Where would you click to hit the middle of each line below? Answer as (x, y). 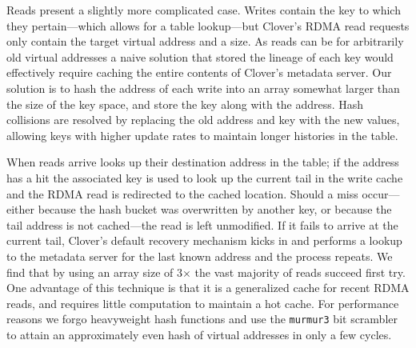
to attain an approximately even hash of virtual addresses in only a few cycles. (199, 334)
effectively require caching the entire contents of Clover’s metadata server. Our (199, 72)
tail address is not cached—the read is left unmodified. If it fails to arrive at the (202, 224)
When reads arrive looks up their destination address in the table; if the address (203, 162)
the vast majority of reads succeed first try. (300, 272)
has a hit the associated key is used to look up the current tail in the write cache (205, 177)
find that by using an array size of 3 (94, 272)
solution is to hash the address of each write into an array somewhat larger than (203, 88)
